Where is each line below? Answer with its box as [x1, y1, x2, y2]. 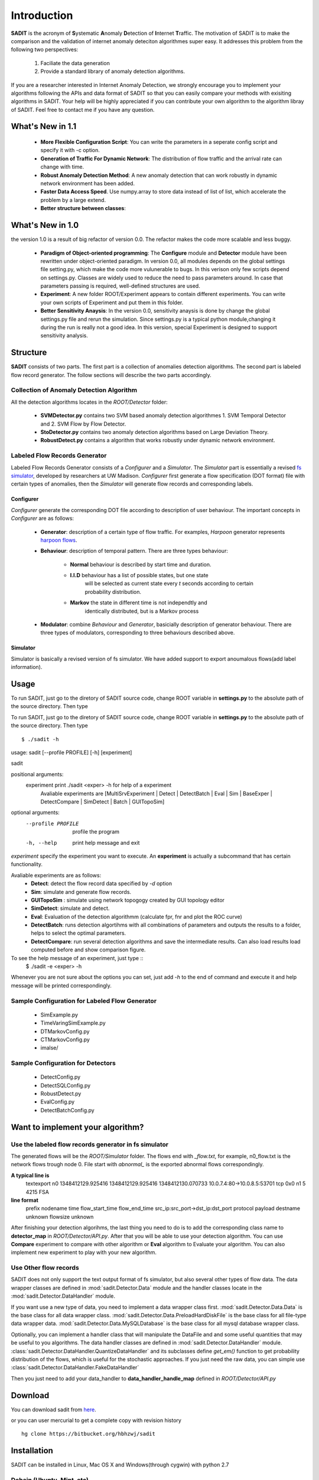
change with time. [40, 163, 84, 170]
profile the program [72, 828, 120, 835]
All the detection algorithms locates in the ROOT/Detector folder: [11, 398, 168, 406]
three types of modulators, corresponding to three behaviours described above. [40, 629, 235, 636]
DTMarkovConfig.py [40, 1028, 90, 1035]
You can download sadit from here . [11, 1406, 97, 1413]
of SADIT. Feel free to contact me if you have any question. [11, 106, 155, 113]
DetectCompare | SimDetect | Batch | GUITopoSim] [40, 798, 165, 805]
